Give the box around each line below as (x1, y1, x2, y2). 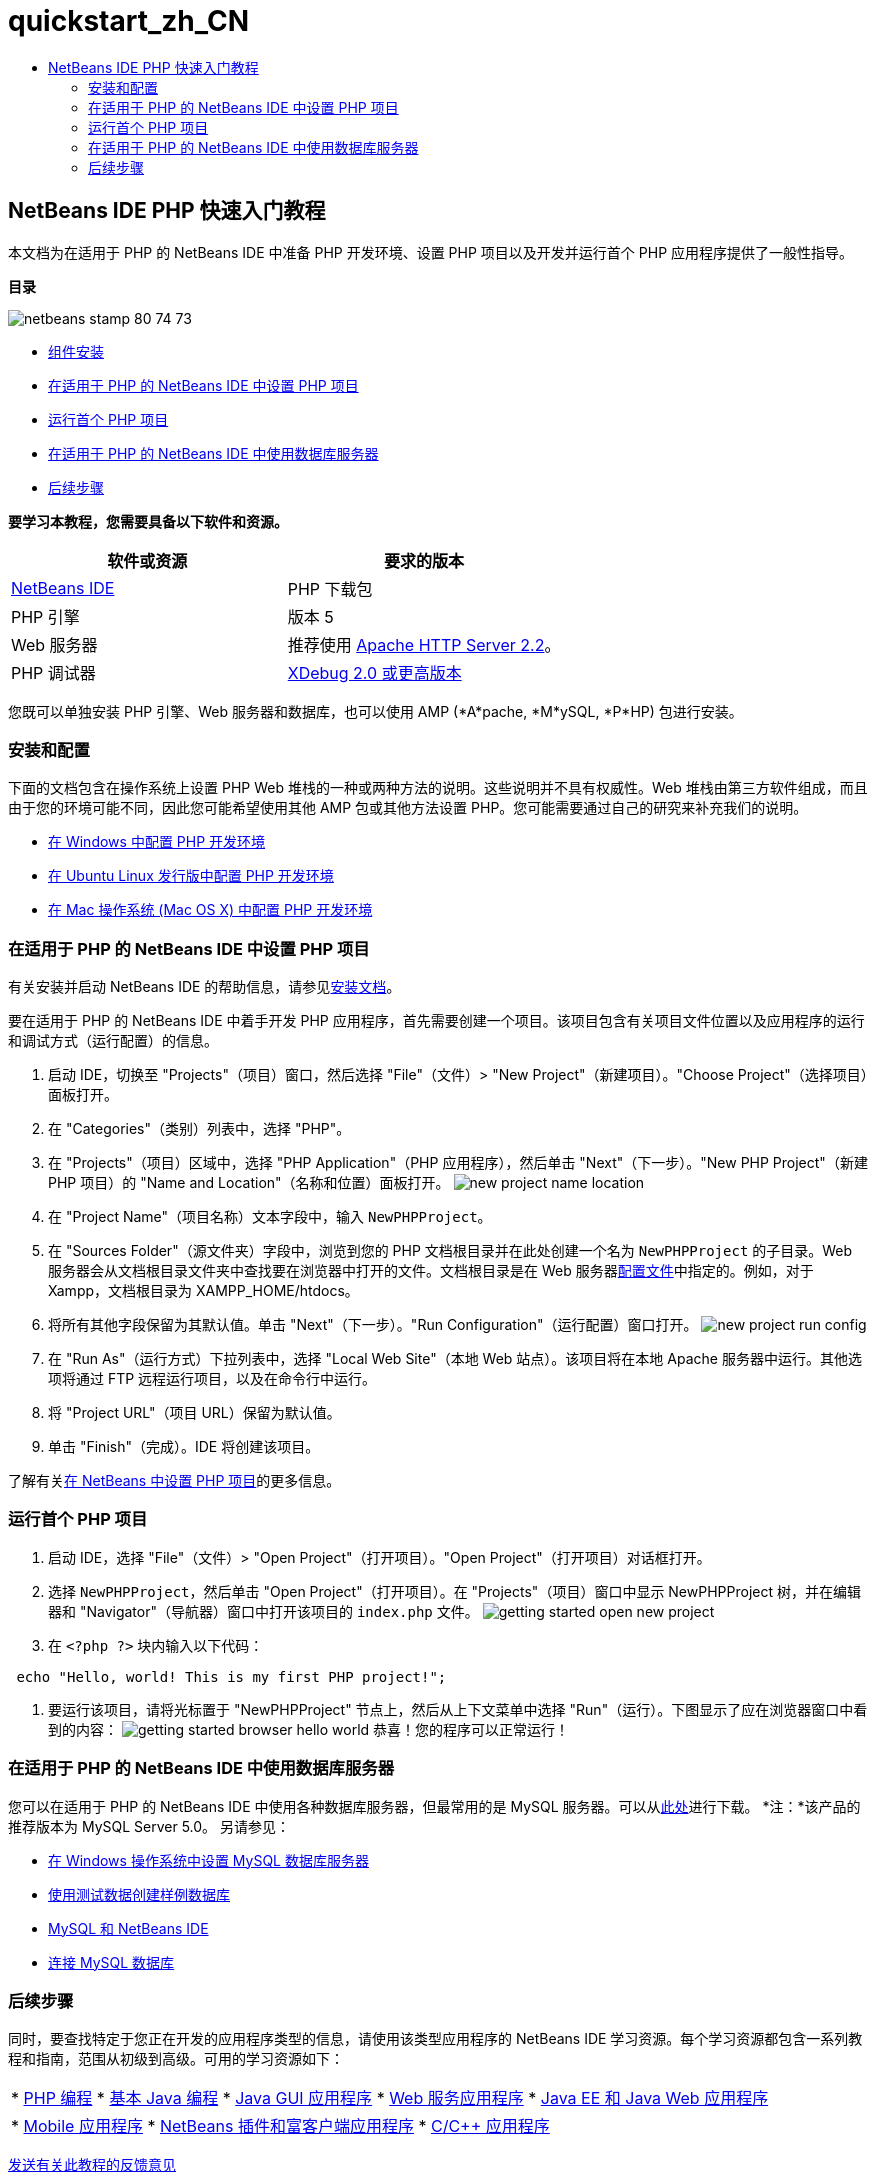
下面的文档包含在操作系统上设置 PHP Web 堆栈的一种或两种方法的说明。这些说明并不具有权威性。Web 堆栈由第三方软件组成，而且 (8, 779, 868, 797)
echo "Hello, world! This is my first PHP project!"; (16, 1668, 447, 1685)
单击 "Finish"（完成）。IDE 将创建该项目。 (48, 1438, 320, 1456)
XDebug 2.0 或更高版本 (287, 662, 462, 683)
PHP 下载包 (287, 578, 373, 599)
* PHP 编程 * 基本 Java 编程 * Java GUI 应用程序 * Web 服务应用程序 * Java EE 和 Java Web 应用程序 (11, 2088, 769, 2109)
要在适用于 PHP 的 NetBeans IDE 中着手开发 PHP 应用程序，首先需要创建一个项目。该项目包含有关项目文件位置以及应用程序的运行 (8, 1012, 865, 1030)
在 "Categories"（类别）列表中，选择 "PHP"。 (48, 1120, 351, 1138)
